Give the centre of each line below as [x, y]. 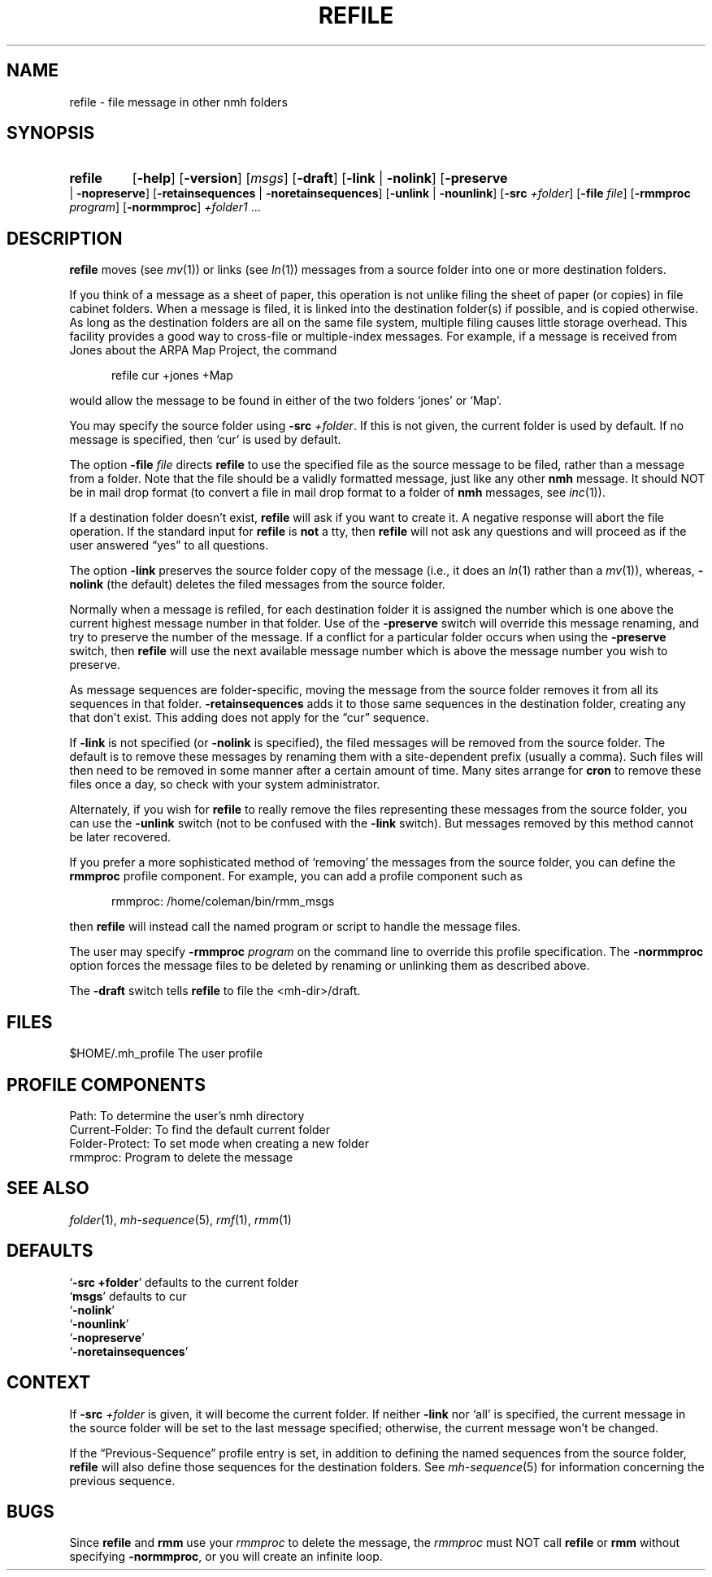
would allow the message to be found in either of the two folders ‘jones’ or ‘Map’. [285, 401]
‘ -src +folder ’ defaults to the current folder [184, 1282]
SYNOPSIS [51, 133]
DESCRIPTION [65, 238]
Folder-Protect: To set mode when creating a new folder [219, 1143]
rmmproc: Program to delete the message [181, 1157]
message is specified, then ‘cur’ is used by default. [205, 440]
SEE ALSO [48, 1188]
